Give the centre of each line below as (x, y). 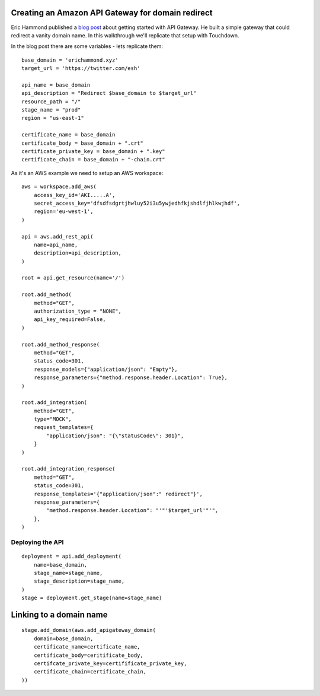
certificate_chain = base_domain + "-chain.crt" (93, 160)
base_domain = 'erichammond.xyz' (70, 60)
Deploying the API (37, 542)
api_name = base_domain (56, 85)
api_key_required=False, (70, 320)
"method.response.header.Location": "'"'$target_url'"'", (132, 511)
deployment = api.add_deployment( (71, 557)
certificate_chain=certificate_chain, (90, 672)
